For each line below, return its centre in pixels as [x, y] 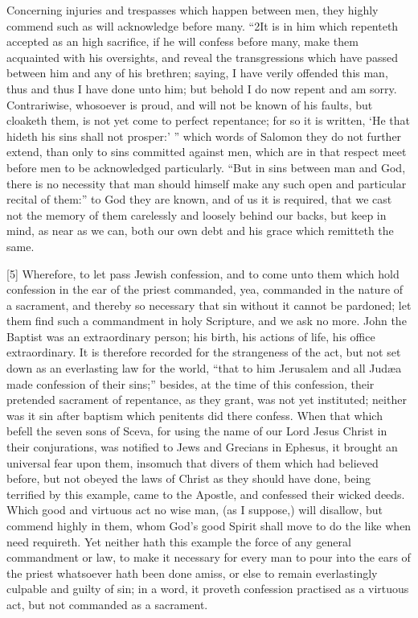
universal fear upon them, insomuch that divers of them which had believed [193, 462]
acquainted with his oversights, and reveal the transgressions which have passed [202, 57]
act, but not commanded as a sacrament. [107, 604]
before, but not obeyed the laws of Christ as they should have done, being [189, 478]
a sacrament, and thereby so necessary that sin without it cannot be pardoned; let [209, 305]
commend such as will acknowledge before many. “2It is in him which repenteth [203, 25]
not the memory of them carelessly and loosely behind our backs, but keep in [197, 214]
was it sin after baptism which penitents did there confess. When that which [195, 415]
